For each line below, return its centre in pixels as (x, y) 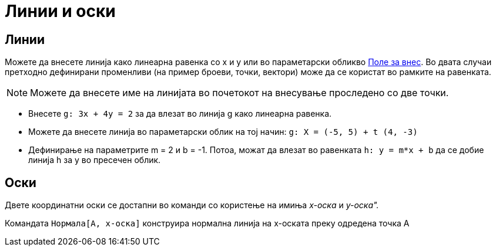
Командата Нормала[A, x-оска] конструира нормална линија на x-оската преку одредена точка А (207, 223)
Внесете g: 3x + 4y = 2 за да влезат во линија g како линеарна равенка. (180, 114)
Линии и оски (60, 11)
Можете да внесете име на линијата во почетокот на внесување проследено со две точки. (239, 93)
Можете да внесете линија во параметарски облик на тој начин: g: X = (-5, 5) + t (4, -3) (223, 132)
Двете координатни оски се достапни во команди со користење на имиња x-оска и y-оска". (192, 205)
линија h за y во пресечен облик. (95, 160)
